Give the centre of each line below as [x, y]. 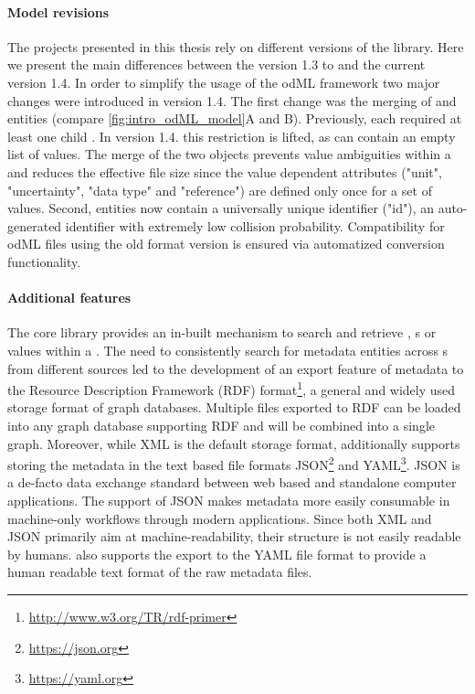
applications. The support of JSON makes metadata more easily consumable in [229, 500]
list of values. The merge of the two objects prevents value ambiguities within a [229, 154]
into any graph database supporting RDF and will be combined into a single [221, 425]
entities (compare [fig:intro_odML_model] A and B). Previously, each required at [235, 118]
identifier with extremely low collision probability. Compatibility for [255, 225]
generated [35, 225]
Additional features [69, 298]
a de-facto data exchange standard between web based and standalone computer [232, 482]
